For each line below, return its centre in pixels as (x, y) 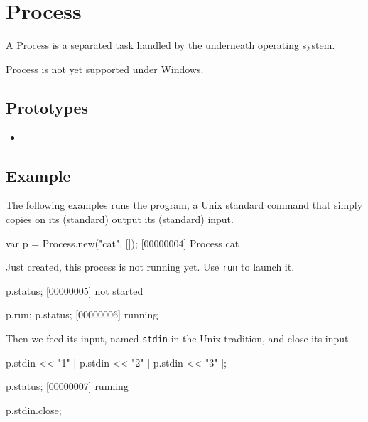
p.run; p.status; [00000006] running (82, 314)
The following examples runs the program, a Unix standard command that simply (184, 205)
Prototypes (47, 107)
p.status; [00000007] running (67, 386)
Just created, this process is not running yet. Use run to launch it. (150, 267)
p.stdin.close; (34, 410)
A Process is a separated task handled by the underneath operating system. (171, 45)
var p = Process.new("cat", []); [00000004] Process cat (123, 243)
